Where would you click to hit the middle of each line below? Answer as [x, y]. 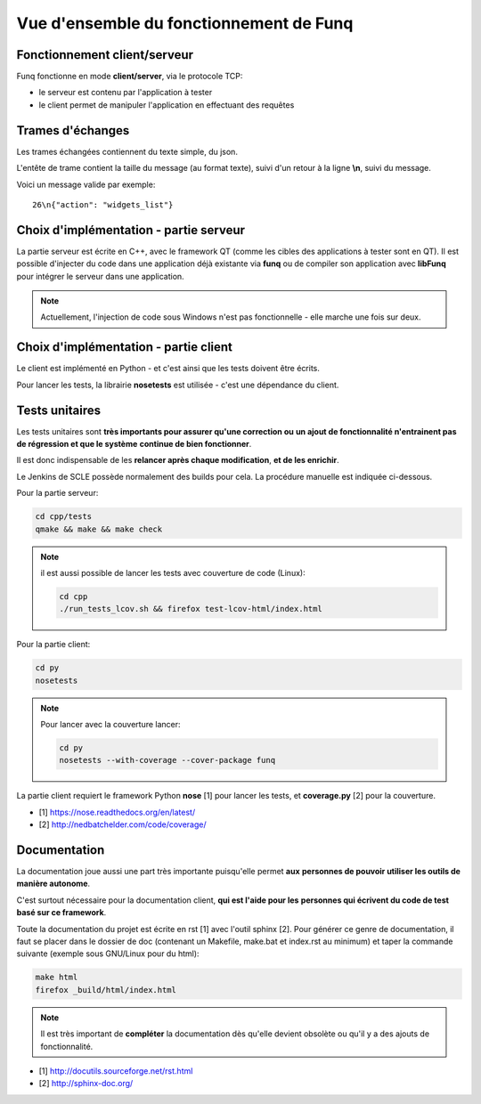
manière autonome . [53, 884]
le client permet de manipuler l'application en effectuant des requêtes [167, 105]
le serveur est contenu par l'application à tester [126, 93]
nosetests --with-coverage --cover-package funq [167, 760]
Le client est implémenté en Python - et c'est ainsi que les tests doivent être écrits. [168, 369]
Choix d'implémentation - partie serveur [130, 230]
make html [57, 978]
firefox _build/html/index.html [106, 990]
